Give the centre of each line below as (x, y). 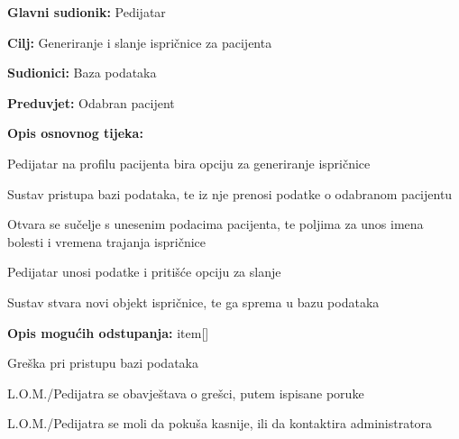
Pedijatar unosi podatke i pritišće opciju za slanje (144, 272)
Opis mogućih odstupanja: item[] (108, 332)
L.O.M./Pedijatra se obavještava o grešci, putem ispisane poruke (186, 393)
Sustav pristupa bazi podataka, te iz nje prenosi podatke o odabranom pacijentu (230, 193)
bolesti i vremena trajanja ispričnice (107, 241)
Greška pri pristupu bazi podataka (103, 363)
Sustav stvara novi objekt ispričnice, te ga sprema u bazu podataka (193, 302)
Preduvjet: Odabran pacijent (91, 102)
